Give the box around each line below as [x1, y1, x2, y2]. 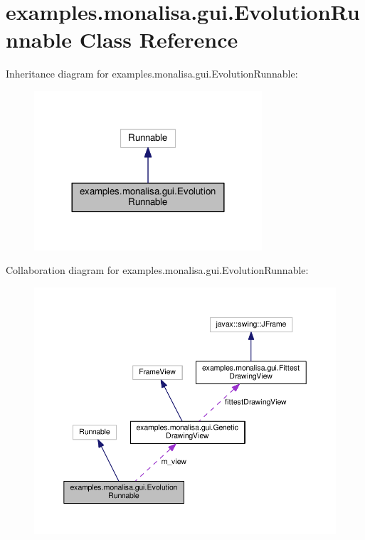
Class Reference [79, 25, 238, 54]
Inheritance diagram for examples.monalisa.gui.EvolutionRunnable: [6, 66, 298, 81]
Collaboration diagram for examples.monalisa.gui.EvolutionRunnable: [6, 263, 309, 277]
